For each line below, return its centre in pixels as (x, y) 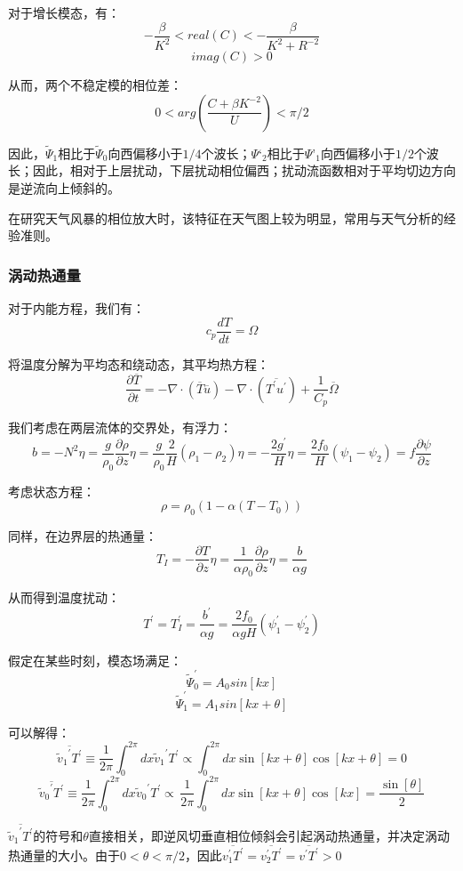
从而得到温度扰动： (64, 597)
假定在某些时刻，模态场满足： (95, 660)
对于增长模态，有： (64, 12)
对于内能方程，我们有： (76, 308)
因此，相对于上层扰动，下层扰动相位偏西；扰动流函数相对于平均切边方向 (244, 170)
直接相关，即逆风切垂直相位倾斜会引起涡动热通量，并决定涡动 (269, 835)
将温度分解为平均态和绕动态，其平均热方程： (139, 363)
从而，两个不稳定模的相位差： (95, 85)
